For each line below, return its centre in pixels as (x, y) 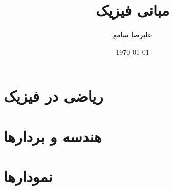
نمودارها (28, 176)
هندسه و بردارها (53, 136)
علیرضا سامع (133, 35)
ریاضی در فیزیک (53, 96)
